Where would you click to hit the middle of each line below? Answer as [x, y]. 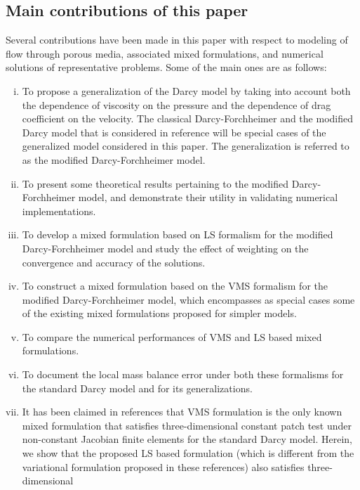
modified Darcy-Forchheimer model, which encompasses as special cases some [188, 299]
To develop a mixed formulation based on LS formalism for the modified [178, 234]
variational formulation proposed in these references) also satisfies [163, 466]
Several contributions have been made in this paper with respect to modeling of [177, 40]
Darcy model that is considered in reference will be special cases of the [174, 132]
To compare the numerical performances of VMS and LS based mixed [172, 336]
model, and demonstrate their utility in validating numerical [208, 197]
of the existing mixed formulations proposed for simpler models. [159, 313]
